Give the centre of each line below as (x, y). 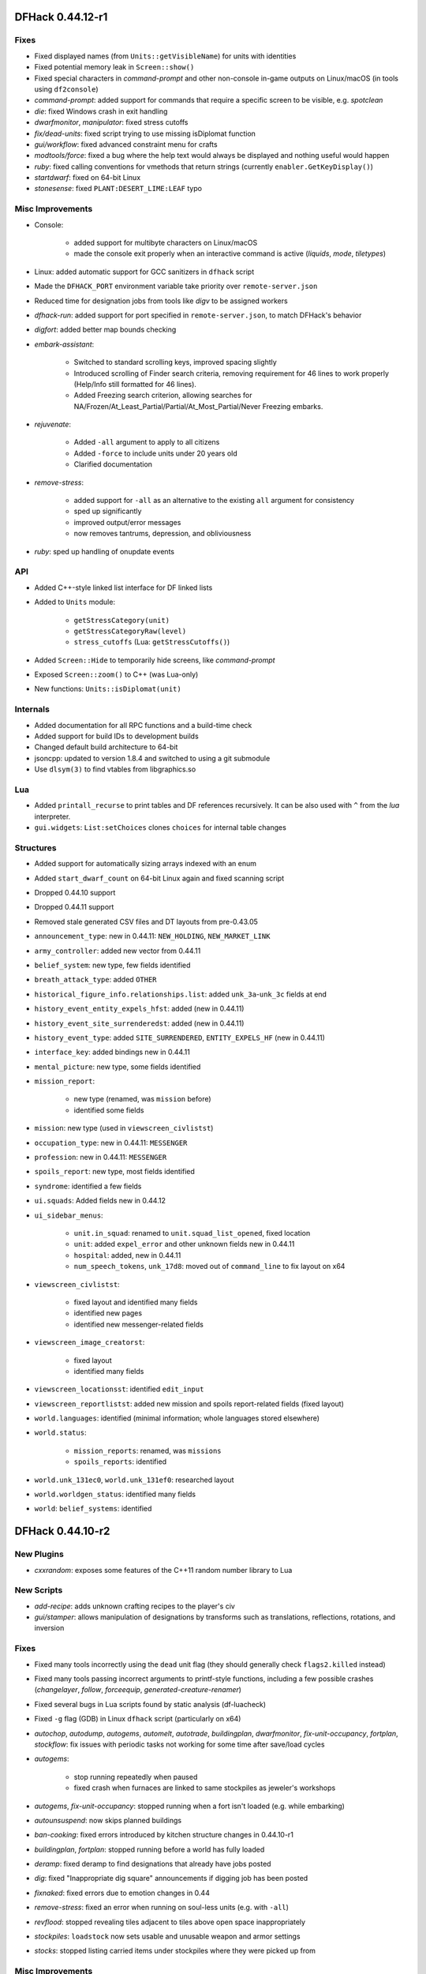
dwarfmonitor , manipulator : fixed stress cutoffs (111, 122)
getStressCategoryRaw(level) (130, 631)
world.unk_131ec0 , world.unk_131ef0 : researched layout (134, 1480)
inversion (49, 1628)
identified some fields (109, 1110)
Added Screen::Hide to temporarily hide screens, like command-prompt (155, 660)
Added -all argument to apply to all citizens (147, 442)
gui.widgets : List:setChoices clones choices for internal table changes (161, 828)
